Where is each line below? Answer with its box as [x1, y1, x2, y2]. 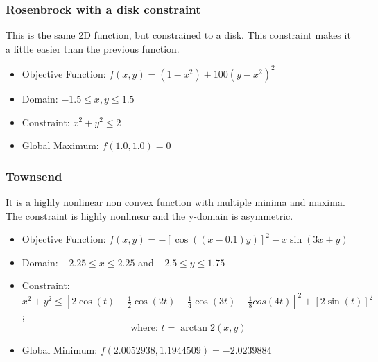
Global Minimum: [22, 342, 98, 356]
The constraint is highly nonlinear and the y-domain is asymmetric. [6, 208, 293, 223]
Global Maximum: [22, 138, 99, 153]
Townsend [6, 167, 62, 184]
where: [130, 322, 158, 333]
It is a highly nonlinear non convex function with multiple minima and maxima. [6, 194, 345, 209]
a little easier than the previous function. [6, 41, 180, 55]
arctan [180, 322, 208, 333]
